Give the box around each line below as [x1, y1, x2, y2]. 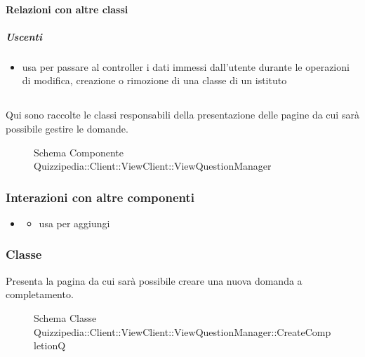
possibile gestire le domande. [6, 121, 128, 135]
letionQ [34, 338, 66, 353]
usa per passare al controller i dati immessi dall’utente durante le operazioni [22, 59, 350, 74]
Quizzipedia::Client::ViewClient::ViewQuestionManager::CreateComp [34, 324, 331, 339]
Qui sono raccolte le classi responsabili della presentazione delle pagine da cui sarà [6, 107, 359, 122]
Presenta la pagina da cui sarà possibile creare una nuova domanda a [6, 273, 303, 288]
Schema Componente [34, 144, 124, 159]
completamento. [6, 287, 74, 302]
